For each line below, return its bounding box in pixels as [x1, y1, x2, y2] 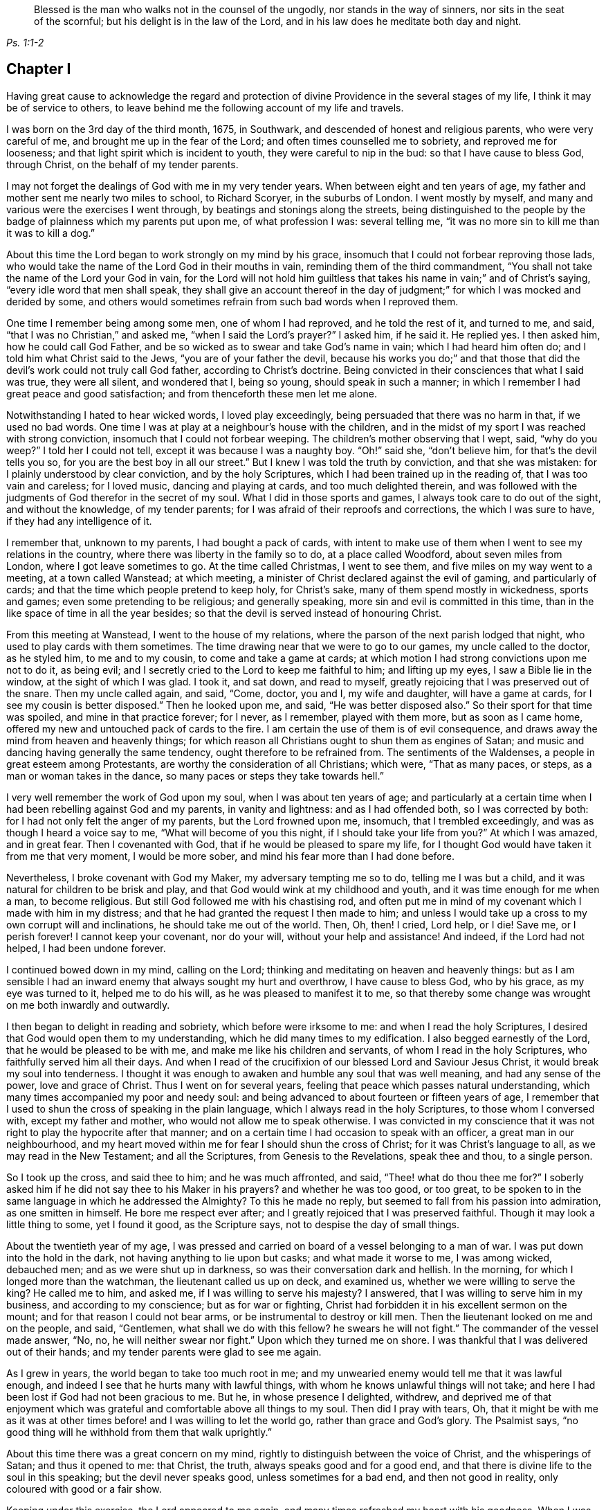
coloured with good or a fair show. [6, 1482, 162, 1495]
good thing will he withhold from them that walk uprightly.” [6, 1426, 272, 1438]
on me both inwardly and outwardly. [6, 998, 170, 1011]
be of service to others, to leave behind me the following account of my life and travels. [6, 101, 404, 114]
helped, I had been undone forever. [6, 942, 166, 954]
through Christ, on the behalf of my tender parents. [6, 158, 239, 170]
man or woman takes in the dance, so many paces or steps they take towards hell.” [6, 769, 384, 782]
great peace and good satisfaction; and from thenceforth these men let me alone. [6, 387, 377, 399]
